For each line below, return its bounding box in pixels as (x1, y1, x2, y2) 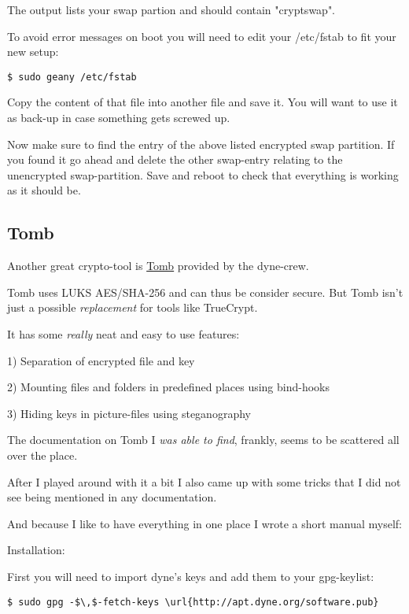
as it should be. (7, 182, 81, 198)
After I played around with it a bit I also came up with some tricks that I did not (7, 473, 401, 490)
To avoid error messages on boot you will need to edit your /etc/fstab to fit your (7, 28, 396, 44)
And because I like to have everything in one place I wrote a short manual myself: (7, 515, 402, 531)
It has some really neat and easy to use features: (7, 325, 240, 342)
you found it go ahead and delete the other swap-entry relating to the (7, 151, 343, 168)
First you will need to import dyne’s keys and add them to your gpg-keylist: (7, 568, 374, 584)
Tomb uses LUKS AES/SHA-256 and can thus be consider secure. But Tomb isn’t (7, 283, 403, 300)
